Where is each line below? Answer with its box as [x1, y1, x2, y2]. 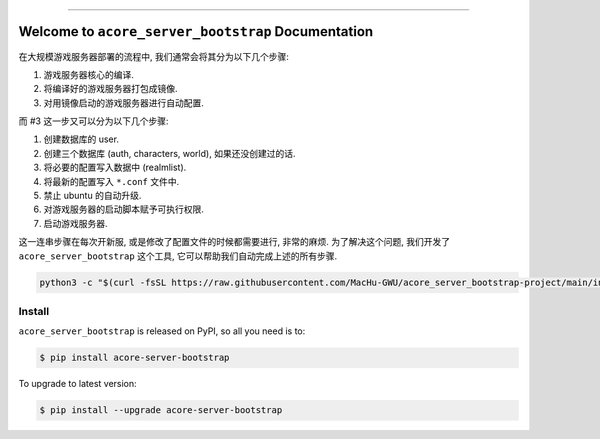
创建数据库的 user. [43, 133, 120, 145]
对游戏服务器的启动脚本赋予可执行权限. [43, 203, 205, 215]
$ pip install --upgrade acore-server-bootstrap [39, 405, 283, 416]
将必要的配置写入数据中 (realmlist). [43, 161, 187, 174]
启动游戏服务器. [43, 217, 109, 229]
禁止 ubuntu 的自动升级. [43, 190, 142, 202]
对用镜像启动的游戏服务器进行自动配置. [43, 96, 205, 109]
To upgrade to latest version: [18, 378, 137, 390]
